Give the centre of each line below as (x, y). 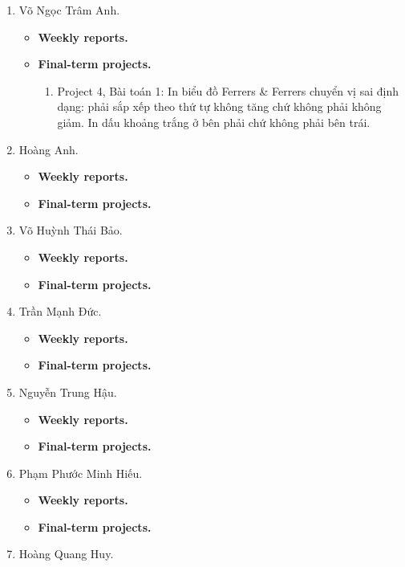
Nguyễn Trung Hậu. (68, 392)
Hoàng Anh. (49, 149)
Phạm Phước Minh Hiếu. (81, 473)
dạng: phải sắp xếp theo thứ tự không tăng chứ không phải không (219, 106)
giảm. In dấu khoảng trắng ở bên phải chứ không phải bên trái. (214, 122)
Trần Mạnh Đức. (60, 311)
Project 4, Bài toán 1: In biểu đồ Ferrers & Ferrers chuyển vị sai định (228, 90)
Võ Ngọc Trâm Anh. (69, 10)
